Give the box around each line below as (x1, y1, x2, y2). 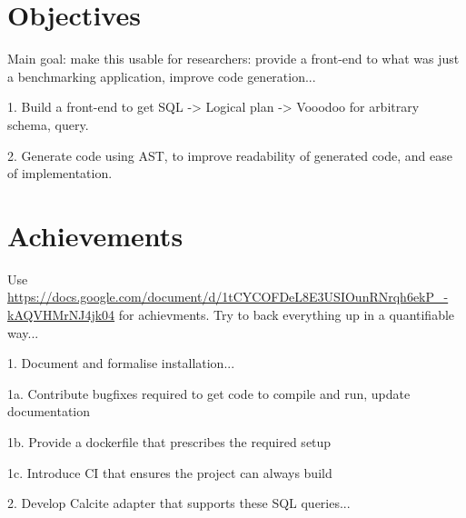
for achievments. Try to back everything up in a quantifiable (118, 305, 455, 324)
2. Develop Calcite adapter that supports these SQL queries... (7, 493, 351, 513)
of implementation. (7, 164, 113, 183)
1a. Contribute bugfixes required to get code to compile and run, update (7, 384, 411, 403)
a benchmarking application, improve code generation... (7, 66, 316, 85)
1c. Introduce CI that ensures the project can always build (7, 463, 332, 482)
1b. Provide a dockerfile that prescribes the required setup (7, 432, 332, 451)
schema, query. (7, 115, 89, 134)
